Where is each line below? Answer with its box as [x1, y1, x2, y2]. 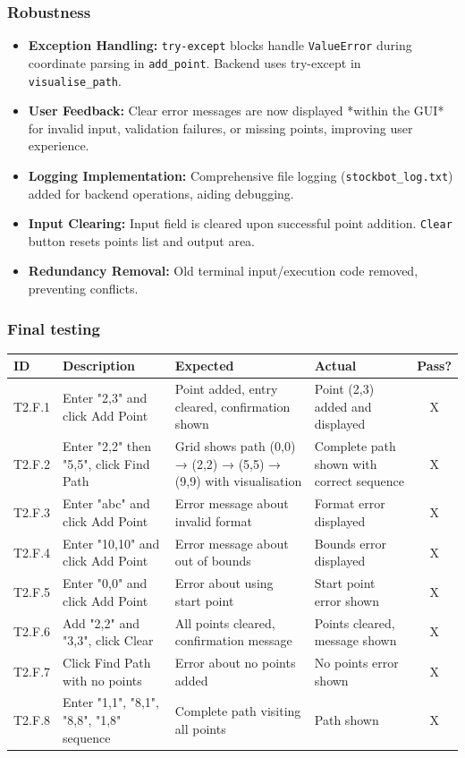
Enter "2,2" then [63, 437, 152, 456]
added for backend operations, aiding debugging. [28, 183, 294, 202]
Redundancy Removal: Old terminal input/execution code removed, [28, 261, 418, 280]
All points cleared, [174, 613, 275, 632]
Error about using [174, 574, 274, 592]
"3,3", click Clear [63, 631, 154, 650]
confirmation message [174, 631, 292, 650]
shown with [314, 454, 377, 473]
